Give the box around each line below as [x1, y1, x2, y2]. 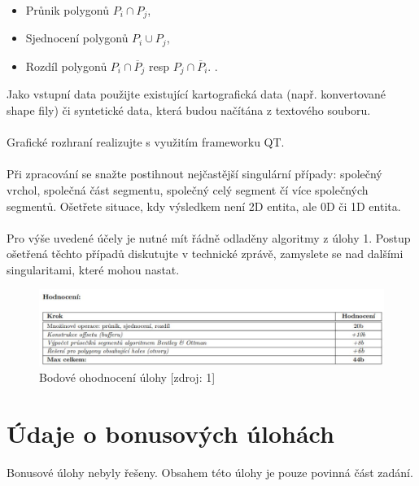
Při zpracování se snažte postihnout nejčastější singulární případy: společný [7, 165, 382, 182]
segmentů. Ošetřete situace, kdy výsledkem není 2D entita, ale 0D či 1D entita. [7, 197, 401, 214]
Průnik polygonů [25, 2, 109, 18]
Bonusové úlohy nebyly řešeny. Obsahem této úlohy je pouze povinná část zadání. [7, 463, 413, 480]
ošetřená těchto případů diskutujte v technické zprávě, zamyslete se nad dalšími [7, 245, 404, 262]
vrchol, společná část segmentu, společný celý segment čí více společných [7, 181, 369, 198]
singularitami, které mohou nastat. [7, 261, 180, 278]
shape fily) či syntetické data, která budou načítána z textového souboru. [7, 101, 371, 118]
